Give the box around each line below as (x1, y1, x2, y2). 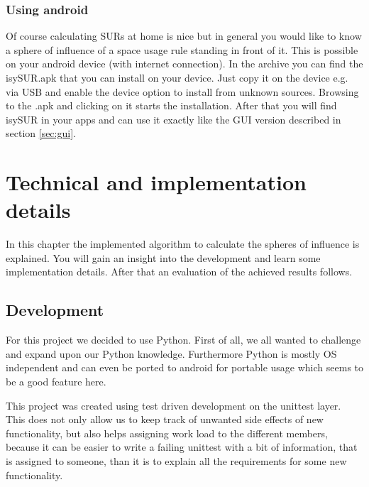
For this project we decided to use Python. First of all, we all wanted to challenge (6, 332, 361, 347)
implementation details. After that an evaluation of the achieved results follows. (6, 264, 353, 279)
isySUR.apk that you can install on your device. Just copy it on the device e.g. (6, 70, 348, 84)
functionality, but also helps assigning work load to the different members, (6, 425, 328, 440)
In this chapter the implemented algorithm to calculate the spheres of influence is (6, 236, 360, 251)
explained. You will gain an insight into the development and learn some (6, 250, 321, 265)
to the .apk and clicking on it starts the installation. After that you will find (6, 98, 337, 113)
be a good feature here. (6, 374, 106, 389)
